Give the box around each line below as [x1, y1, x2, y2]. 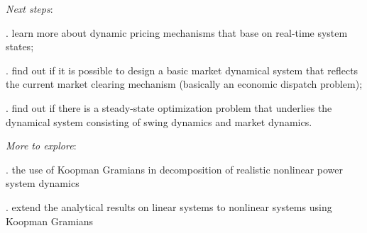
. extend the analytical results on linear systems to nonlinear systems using [6, 199, 332, 214]
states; [6, 39, 34, 54]
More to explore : [6, 138, 77, 153]
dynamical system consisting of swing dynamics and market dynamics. [6, 114, 312, 129]
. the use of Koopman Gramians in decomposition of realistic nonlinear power [6, 161, 344, 176]
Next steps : [6, 1, 53, 16]
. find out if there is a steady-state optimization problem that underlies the [6, 100, 332, 115]
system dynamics [6, 176, 80, 191]
